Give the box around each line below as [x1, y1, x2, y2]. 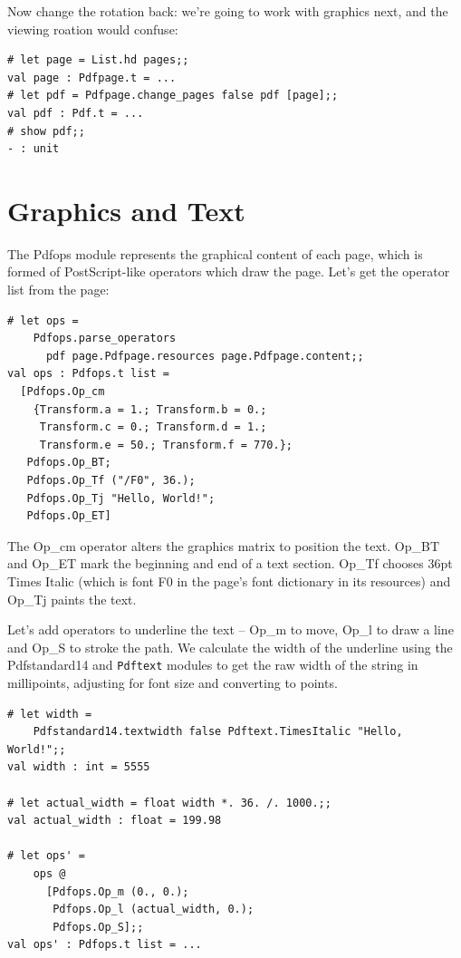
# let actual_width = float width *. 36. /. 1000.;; [7, 796, 331, 809]
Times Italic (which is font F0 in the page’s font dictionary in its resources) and [7, 571, 451, 590]
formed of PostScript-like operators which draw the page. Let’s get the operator [7, 262, 450, 281]
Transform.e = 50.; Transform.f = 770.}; [39, 438, 293, 451]
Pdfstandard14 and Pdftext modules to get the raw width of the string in [7, 655, 418, 674]
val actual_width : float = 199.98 [7, 814, 222, 827]
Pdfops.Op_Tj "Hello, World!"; [26, 491, 216, 505]
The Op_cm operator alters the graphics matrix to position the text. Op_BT [7, 536, 440, 555]
